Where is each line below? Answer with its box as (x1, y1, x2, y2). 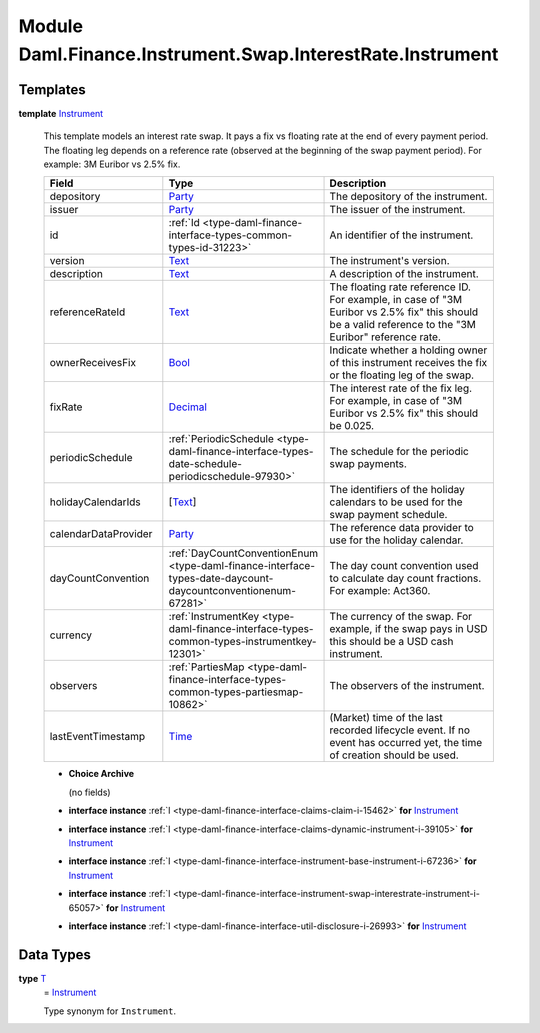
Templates (18, 81, 86, 98)
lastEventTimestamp (49, 730, 146, 744)
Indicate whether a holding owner (329, 343, 488, 357)
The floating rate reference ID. (329, 280, 472, 294)
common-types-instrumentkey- (168, 635, 317, 649)
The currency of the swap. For (329, 610, 473, 624)
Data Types (18, 946, 92, 963)
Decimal (168, 400, 207, 414)
